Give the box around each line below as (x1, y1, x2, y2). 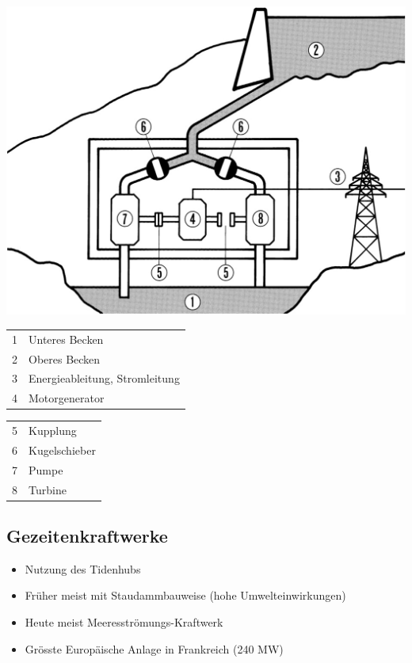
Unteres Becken (29, 330, 104, 347)
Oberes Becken (29, 350, 101, 367)
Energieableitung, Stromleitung (29, 370, 180, 387)
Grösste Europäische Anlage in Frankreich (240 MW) (25, 640, 284, 657)
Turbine (29, 481, 67, 497)
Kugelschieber (29, 441, 96, 458)
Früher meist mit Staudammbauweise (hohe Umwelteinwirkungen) (25, 587, 346, 604)
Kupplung (29, 422, 77, 439)
